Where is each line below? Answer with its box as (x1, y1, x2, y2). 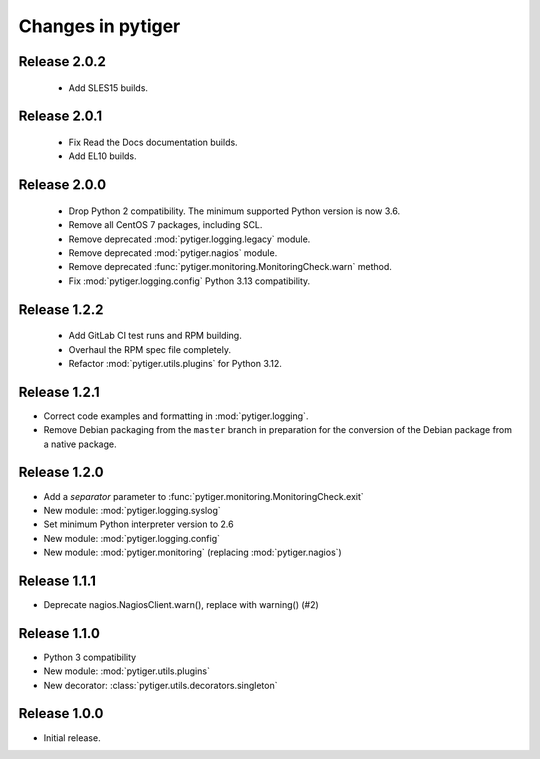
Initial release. (43, 731, 101, 744)
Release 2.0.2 (18, 53, 107, 70)
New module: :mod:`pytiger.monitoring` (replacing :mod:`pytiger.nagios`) (43, 546, 342, 559)
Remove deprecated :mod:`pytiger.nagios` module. (68, 246, 278, 259)
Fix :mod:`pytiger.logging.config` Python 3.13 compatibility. (68, 275, 311, 287)
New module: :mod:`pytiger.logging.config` (43, 532, 220, 544)
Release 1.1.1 (18, 572, 97, 589)
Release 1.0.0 (18, 705, 104, 722)
